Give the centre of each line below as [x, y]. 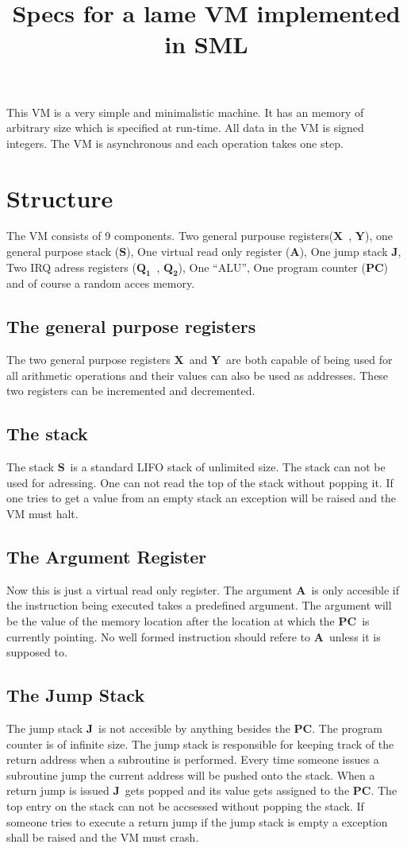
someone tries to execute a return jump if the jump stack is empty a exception [197, 821]
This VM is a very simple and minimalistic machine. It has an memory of [185, 112]
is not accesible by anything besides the [194, 728]
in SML [206, 44]
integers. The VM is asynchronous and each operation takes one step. [175, 143]
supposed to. [37, 652]
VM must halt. [42, 514]
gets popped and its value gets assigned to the [237, 790]
